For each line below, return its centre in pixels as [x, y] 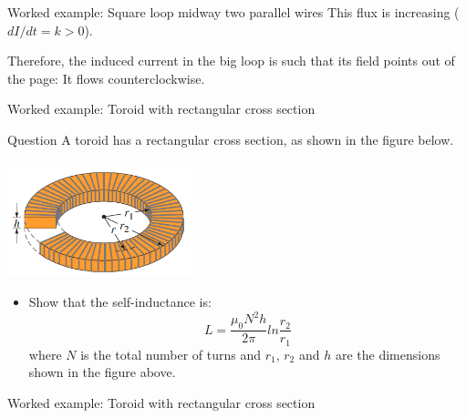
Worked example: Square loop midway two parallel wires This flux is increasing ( [233, 12]
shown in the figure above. [102, 372]
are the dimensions [388, 354]
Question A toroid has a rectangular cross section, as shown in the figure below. [231, 139]
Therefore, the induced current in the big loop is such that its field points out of [231, 61]
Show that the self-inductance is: [120, 302]
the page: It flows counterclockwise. [106, 78]
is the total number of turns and [171, 354]
